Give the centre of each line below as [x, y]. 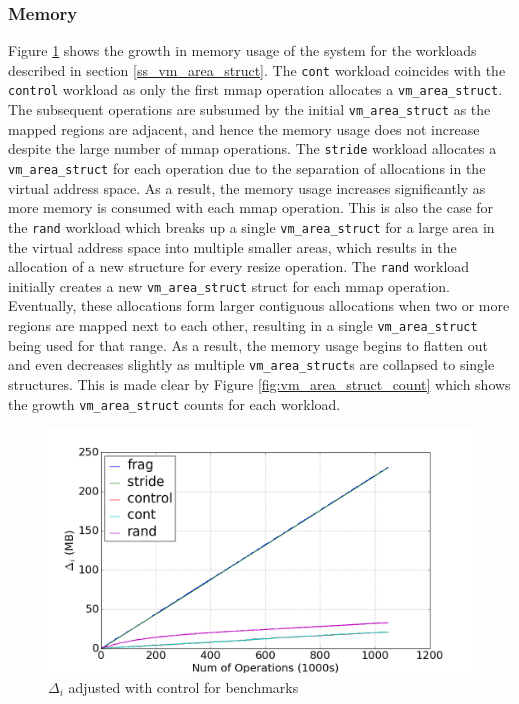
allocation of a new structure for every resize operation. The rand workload [239, 266]
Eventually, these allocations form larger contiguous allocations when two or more [259, 305]
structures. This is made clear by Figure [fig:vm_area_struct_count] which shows [259, 383]
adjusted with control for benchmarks [183, 686]
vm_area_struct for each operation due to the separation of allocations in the [247, 168]
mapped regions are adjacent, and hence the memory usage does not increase [244, 128]
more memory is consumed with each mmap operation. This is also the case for [251, 207]
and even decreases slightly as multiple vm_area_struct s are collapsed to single [251, 364]
